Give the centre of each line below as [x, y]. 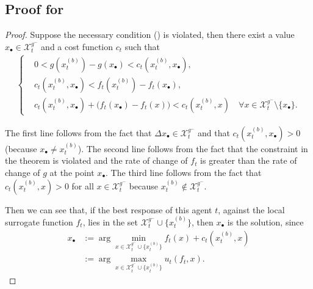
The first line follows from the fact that [78, 133]
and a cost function [77, 46]
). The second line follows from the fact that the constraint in [193, 148]
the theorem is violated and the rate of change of [96, 160]
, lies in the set [110, 222]
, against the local [251, 209]
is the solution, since [265, 222]
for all [83, 185]
